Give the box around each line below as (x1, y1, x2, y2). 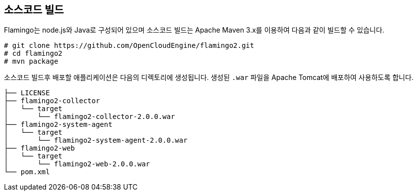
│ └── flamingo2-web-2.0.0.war (4, 160, 150, 168)
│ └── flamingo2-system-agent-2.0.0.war (4, 136, 187, 145)
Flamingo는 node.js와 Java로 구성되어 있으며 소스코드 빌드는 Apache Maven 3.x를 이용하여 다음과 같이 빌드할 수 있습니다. (4, 26, 384, 35)
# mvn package (4, 57, 58, 66)
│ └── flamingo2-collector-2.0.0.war (4, 113, 175, 121)
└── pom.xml (4, 168, 50, 176)
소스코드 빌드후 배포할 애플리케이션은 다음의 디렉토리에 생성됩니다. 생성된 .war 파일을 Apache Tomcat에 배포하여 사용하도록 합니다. (4, 73, 414, 82)
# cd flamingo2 (4, 49, 63, 58)
